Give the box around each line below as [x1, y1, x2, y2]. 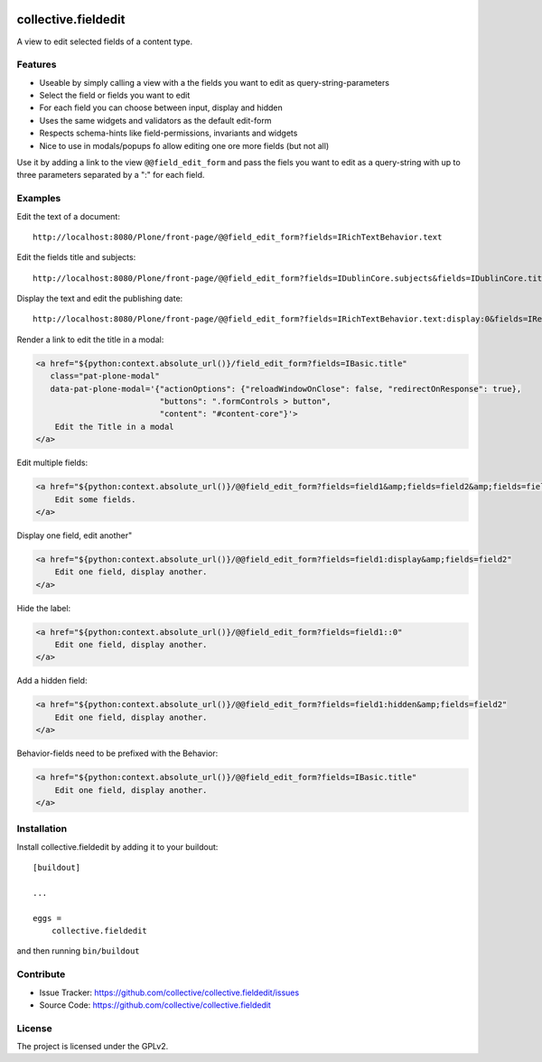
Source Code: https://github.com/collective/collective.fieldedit [39, 999, 271, 1011]
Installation [16, 823, 68, 835]
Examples [16, 192, 61, 205]
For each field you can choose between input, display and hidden [39, 102, 284, 113]
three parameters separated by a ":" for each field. [16, 170, 205, 181]
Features [16, 59, 57, 71]
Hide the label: [16, 602, 71, 613]
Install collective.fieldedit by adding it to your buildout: [16, 841, 219, 852]
